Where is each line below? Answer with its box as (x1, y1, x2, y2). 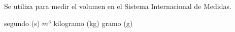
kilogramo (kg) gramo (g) (53, 17, 133, 28)
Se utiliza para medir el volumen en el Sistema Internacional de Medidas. (4, 1, 231, 11)
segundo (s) (4, 17, 40, 28)
